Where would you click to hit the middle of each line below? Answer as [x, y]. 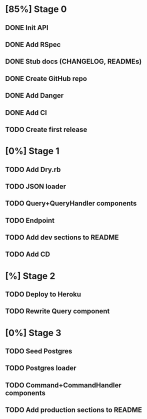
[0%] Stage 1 [32, 151]
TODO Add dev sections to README [62, 238]
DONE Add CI [26, 113]
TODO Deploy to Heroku [43, 294]
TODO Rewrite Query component [57, 311]
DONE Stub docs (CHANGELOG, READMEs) [73, 62]
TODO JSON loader [36, 186]
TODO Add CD [28, 254]
